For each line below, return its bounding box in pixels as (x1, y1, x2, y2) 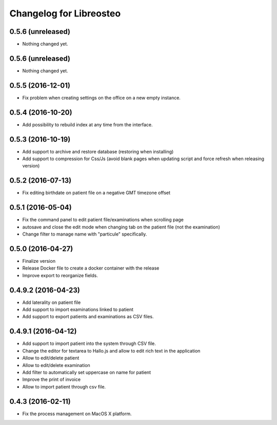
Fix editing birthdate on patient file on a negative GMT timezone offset (22, 190, 171, 196)
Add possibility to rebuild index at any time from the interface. (22, 121, 153, 128)
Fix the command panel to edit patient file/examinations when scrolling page (22, 217, 184, 223)
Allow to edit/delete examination (22, 362, 91, 368)
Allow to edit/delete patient (22, 355, 80, 361)
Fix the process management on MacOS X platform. (22, 411, 132, 417)
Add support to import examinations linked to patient (22, 306, 133, 313)
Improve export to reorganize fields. (22, 272, 98, 278)
